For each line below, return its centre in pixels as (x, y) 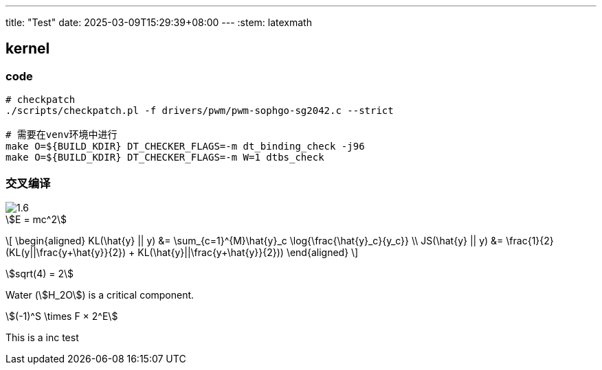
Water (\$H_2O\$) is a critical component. (100, 294)
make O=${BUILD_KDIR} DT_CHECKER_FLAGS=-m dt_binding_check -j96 (185, 147)
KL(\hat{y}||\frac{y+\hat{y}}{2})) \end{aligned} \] (248, 252)
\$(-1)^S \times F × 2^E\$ (62, 316)
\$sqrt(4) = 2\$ (40, 273)
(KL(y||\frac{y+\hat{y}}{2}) (66, 252)
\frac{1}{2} (530, 240)
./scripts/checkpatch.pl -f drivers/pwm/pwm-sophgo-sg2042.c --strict (200, 111)
